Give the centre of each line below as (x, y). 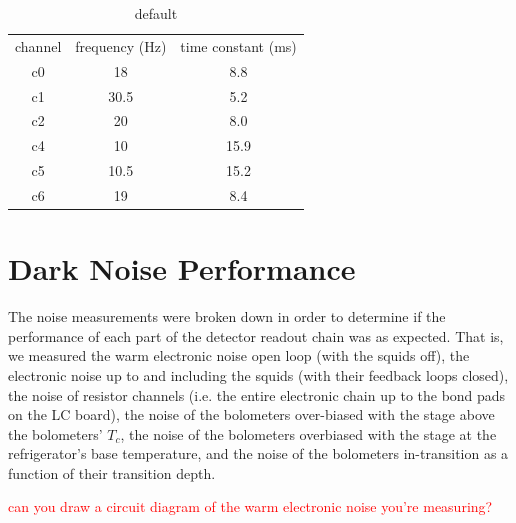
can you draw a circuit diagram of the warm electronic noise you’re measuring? (250, 506)
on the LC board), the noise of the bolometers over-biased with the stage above (251, 414)
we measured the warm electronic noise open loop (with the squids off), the (239, 355)
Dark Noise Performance (182, 268)
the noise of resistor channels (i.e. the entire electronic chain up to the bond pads (257, 394)
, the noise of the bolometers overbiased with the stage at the (308, 433)
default (156, 13)
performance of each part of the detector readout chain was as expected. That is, (256, 335)
